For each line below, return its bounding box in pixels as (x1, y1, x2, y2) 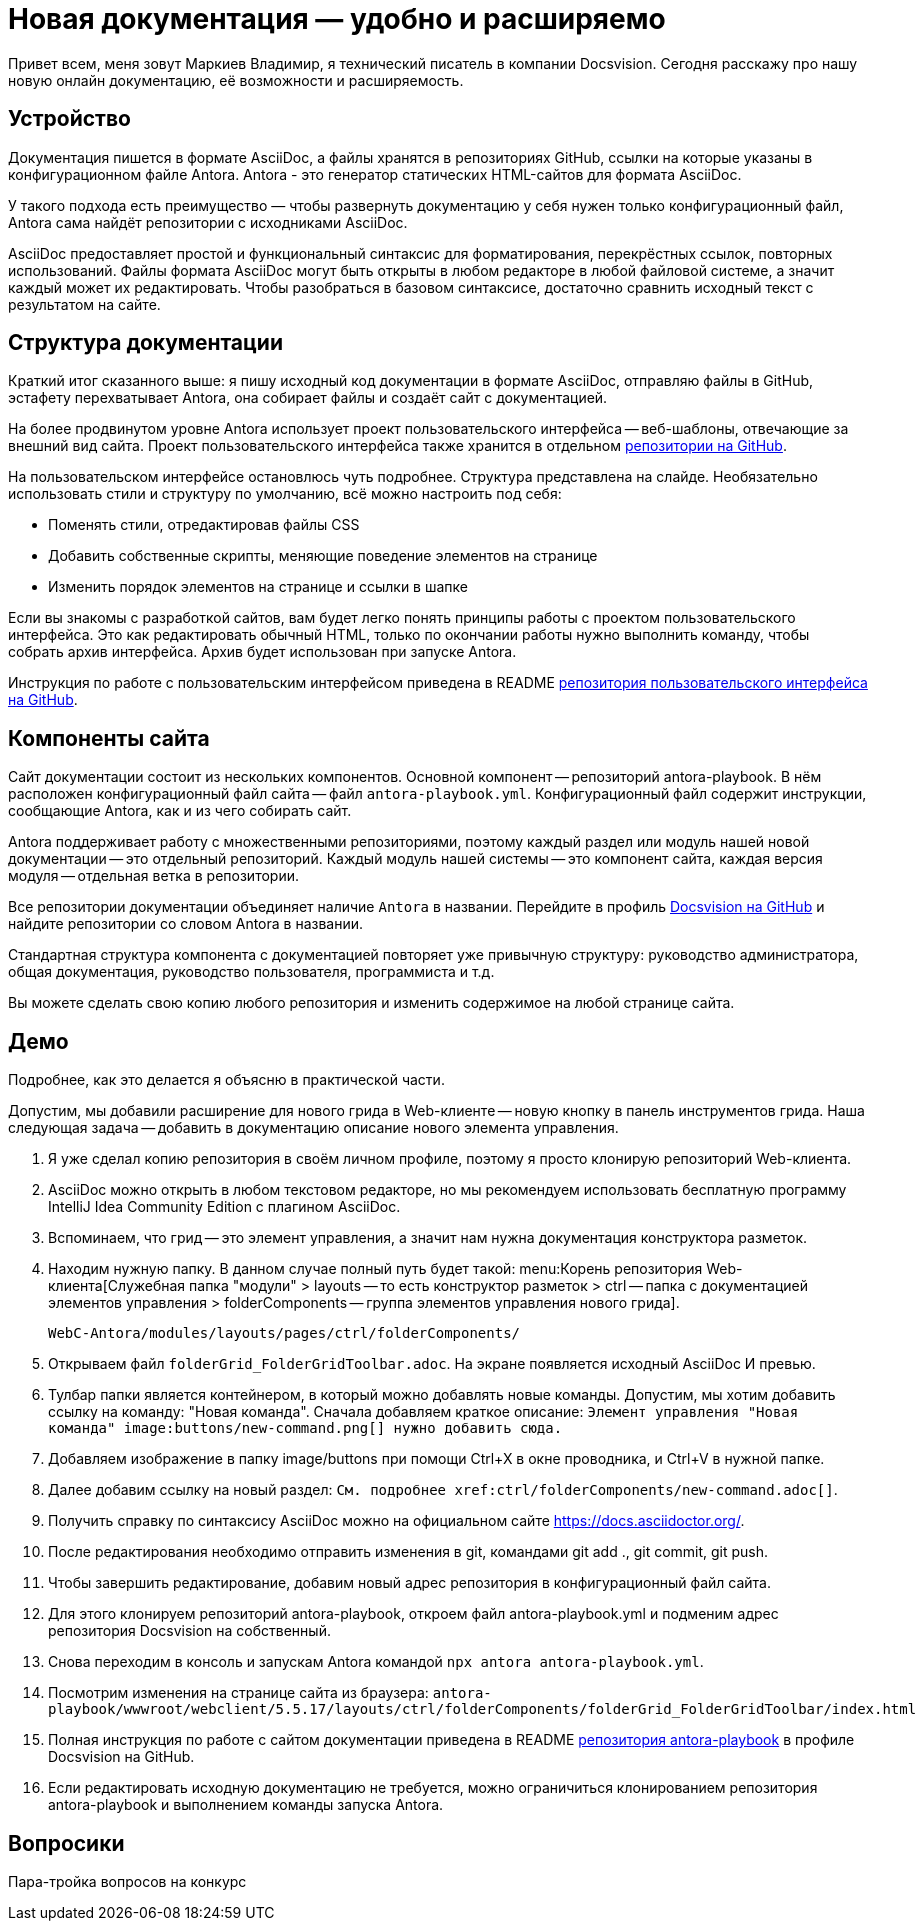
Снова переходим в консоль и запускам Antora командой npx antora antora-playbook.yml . (48, 1653, 704, 1671)
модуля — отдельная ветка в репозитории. (8, 867, 299, 885)
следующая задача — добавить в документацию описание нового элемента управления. (8, 1119, 619, 1137)
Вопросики (8, 1830, 125, 1856)
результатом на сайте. (8, 295, 161, 313)
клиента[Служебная (48, 1277, 186, 1295)
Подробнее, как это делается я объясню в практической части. (8, 1071, 445, 1089)
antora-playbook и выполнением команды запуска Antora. (48, 1796, 444, 1814)
